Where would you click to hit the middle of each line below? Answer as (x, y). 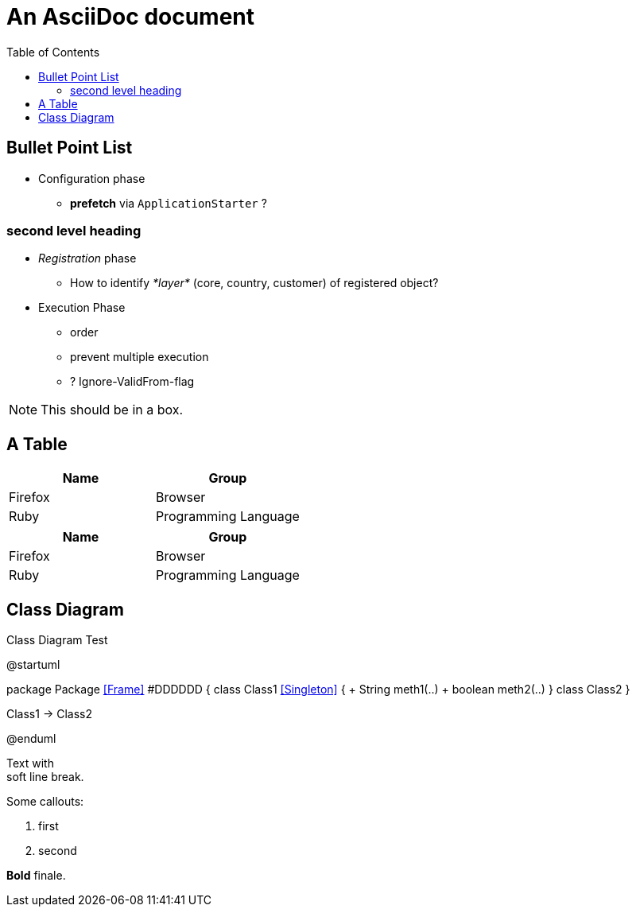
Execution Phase (82, 308)
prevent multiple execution (140, 357)
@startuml (33, 665)
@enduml (31, 739)
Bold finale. (36, 876)
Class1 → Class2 (49, 714)
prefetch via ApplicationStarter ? (169, 203)
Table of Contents (53, 52)
